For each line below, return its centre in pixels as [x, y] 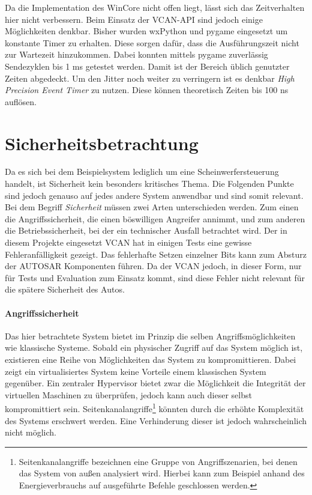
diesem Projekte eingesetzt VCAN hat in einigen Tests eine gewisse [128, 242]
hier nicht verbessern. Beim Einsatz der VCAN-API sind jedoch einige [134, 19]
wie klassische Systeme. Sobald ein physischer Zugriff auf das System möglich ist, [154, 348]
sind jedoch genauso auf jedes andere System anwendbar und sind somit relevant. [154, 195]
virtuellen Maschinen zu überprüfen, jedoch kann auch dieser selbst [128, 394]
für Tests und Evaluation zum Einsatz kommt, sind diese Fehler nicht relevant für [155, 277]
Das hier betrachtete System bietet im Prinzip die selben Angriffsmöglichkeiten [150, 336]
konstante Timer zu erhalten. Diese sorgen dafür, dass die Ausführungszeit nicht [152, 42]
